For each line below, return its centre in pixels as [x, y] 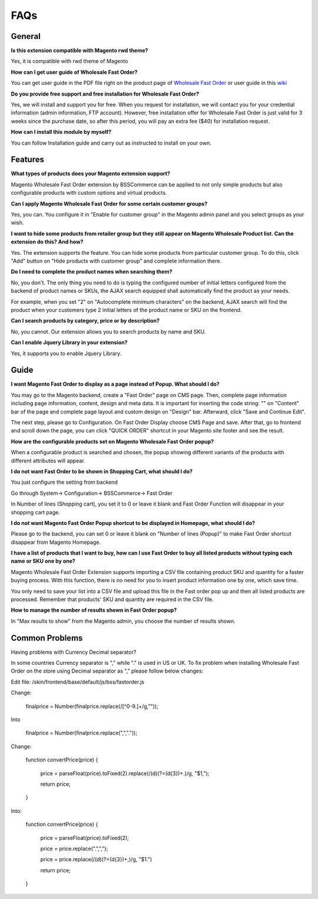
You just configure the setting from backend [64, 482]
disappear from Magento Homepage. [56, 542]
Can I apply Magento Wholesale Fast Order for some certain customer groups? [109, 204]
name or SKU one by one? [43, 561]
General [26, 36]
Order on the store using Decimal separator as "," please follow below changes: [107, 671]
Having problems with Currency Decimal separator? [74, 652]
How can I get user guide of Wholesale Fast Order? [74, 72]
